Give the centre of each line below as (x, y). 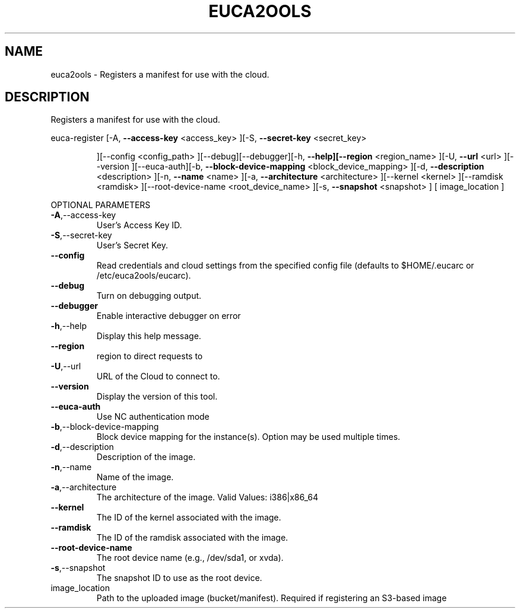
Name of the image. (135, 477)
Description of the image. (146, 457)
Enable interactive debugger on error (169, 316)
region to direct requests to (150, 356)
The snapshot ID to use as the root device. (179, 578)
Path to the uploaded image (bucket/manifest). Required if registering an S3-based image (272, 598)
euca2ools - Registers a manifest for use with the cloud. (160, 74)
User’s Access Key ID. (139, 225)
